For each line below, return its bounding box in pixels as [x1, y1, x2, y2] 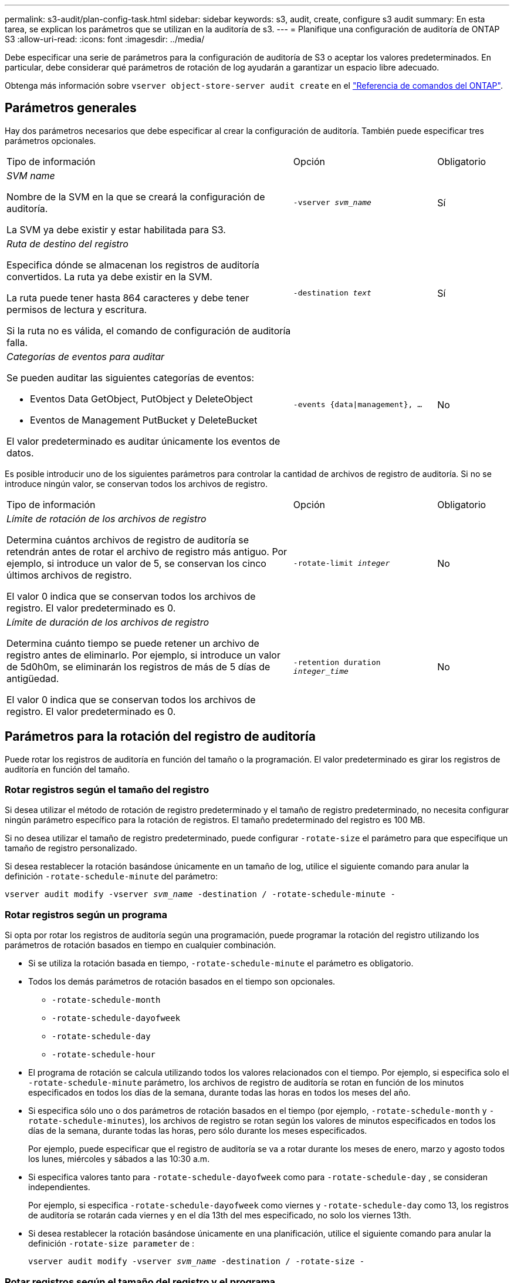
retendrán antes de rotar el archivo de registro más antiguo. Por [6, 545, 288, 557]
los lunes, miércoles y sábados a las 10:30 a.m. [28, 1154, 210, 1164]
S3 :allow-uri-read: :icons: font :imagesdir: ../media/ [5, 34, 205, 44]
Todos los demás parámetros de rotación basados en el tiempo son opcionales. [28, 976, 336, 987]
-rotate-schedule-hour [52, 1050, 156, 1060]
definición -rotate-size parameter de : [28, 1238, 195, 1249]
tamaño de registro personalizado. [5, 843, 137, 854]
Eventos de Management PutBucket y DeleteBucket [30, 414, 258, 426]
